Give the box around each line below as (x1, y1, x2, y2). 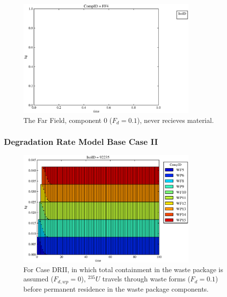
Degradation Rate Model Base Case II (4, 136, 158, 148)
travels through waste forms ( (102, 274, 190, 284)
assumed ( (23, 274, 54, 284)
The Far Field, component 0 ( (23, 115, 113, 125)
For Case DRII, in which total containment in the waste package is (23, 264, 223, 274)
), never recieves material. (137, 115, 214, 125)
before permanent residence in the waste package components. (23, 283, 209, 294)
